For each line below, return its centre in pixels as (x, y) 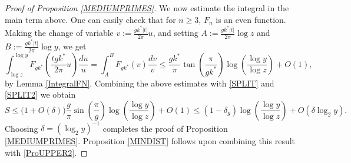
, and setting (175, 33)
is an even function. (251, 19)
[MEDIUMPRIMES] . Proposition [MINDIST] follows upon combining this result (150, 141)
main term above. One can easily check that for (90, 19)
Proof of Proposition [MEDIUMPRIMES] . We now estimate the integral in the (147, 8)
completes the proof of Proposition (165, 128)
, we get (72, 46)
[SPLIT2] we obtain (40, 94)
